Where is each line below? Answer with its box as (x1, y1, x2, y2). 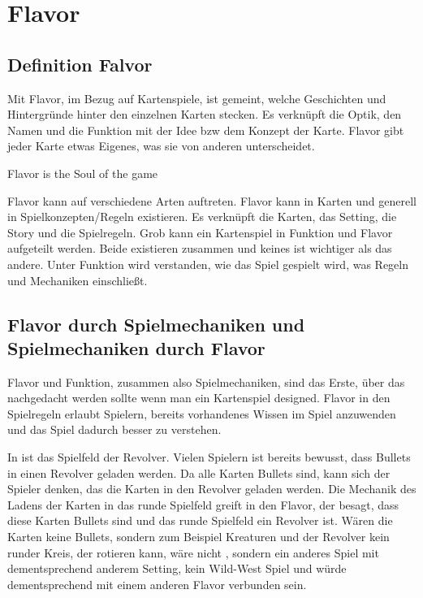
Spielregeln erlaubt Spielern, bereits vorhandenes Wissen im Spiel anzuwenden (7, 405, 396, 422)
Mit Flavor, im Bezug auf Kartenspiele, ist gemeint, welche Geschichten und (7, 89, 386, 106)
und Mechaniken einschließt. (7, 271, 148, 288)
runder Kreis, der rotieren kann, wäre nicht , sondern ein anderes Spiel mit (7, 544, 379, 561)
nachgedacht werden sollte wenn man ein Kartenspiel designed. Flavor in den (7, 389, 391, 406)
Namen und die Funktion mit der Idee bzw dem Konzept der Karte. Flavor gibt (7, 121, 404, 138)
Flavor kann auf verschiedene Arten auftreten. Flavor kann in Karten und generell (7, 192, 417, 209)
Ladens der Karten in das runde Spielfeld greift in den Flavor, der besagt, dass (7, 496, 399, 513)
